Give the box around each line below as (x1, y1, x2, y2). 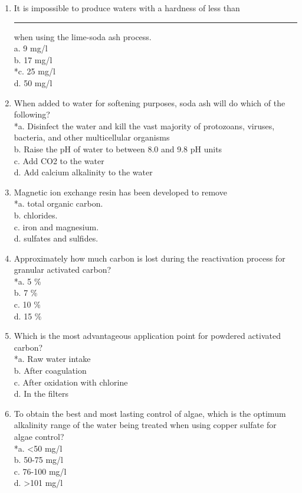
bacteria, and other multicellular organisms (14, 131, 170, 143)
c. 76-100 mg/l (14, 465, 67, 477)
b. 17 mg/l (14, 53, 52, 66)
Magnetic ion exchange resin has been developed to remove (14, 185, 227, 198)
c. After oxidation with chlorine (14, 376, 128, 388)
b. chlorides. (14, 208, 58, 221)
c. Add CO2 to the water (14, 154, 104, 166)
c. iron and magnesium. (14, 220, 99, 233)
